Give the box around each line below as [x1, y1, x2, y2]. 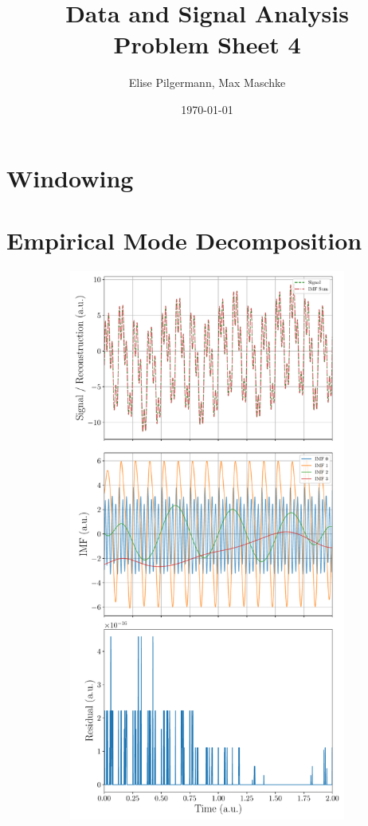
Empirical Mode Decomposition [6, 223, 362, 256]
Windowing [6, 161, 134, 194]
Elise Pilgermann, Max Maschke [128, 74, 286, 91]
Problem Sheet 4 [113, 28, 301, 61]
